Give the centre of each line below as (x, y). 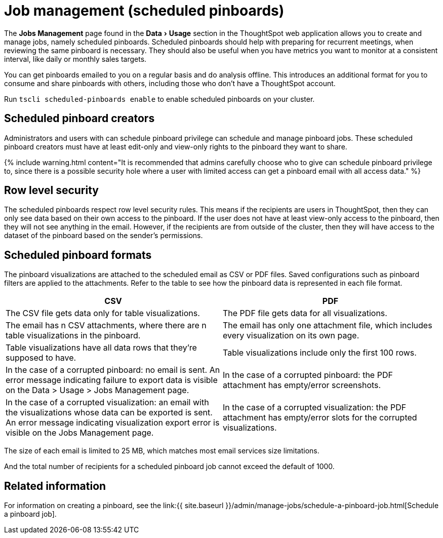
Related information (55, 486)
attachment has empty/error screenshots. (302, 385)
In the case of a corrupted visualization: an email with (107, 402)
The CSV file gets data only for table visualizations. (103, 313)
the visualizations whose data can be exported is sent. (109, 413)
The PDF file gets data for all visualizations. (305, 313)
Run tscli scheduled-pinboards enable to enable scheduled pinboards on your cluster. (159, 99)
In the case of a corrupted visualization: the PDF (315, 408)
